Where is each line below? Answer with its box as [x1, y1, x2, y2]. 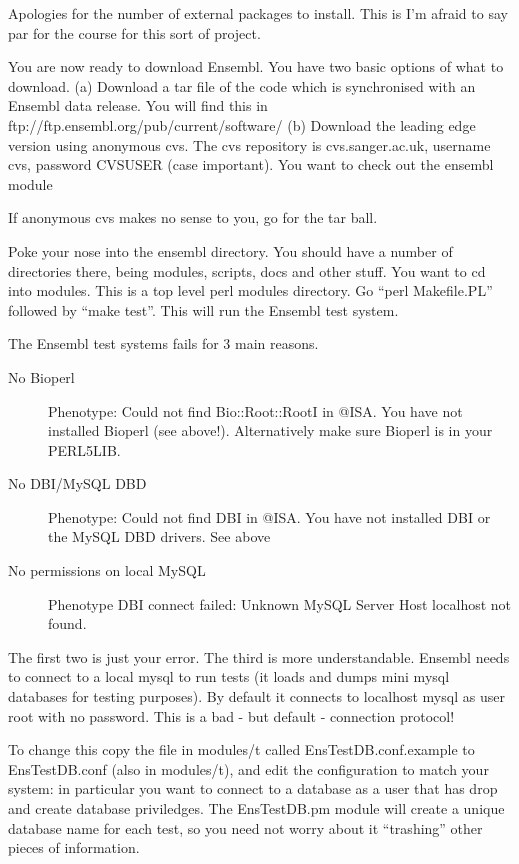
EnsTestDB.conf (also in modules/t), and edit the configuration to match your [8, 758, 489, 779]
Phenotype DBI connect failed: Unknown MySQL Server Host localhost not [48, 593, 512, 614]
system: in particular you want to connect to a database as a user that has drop [8, 778, 498, 799]
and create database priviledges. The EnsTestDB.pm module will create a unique [8, 798, 505, 818]
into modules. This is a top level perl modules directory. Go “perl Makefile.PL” [8, 280, 493, 301]
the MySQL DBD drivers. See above [48, 526, 271, 547]
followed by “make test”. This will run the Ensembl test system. [8, 299, 399, 320]
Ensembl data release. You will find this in [8, 95, 268, 116]
